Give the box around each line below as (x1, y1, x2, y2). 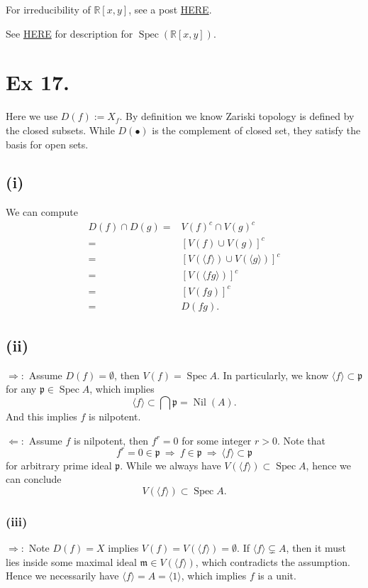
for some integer (182, 432, 252, 447)
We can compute (6, 205, 78, 219)
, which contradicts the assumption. (195, 554, 350, 569)
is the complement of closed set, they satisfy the (152, 122, 361, 137)
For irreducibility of (6, 2, 91, 16)
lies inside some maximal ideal (6, 554, 137, 569)
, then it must (286, 540, 347, 555)
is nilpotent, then (74, 432, 149, 447)
